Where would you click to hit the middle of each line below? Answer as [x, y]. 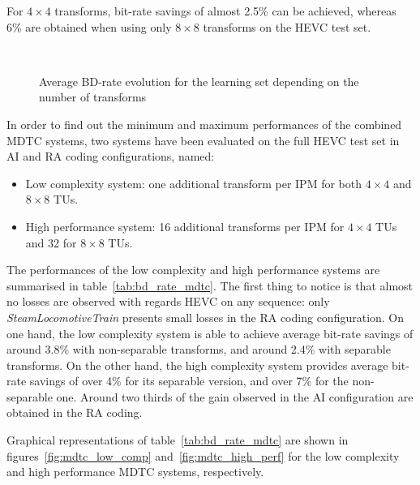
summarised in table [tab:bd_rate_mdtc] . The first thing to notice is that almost [210, 285]
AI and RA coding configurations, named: [111, 156]
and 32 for [51, 242]
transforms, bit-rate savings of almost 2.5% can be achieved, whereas [225, 11]
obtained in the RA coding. [75, 412]
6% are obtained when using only [89, 26]
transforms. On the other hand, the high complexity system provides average [197, 365]
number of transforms [93, 97]
